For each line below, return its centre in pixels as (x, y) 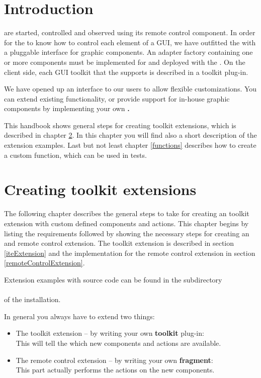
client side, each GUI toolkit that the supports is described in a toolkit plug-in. (126, 72)
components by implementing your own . (67, 108)
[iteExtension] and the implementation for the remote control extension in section (130, 253)
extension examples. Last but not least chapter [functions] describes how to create (130, 145)
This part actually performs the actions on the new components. (115, 370)
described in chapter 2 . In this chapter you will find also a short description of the (130, 135)
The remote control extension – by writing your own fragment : (114, 360)
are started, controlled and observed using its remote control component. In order (130, 32)
